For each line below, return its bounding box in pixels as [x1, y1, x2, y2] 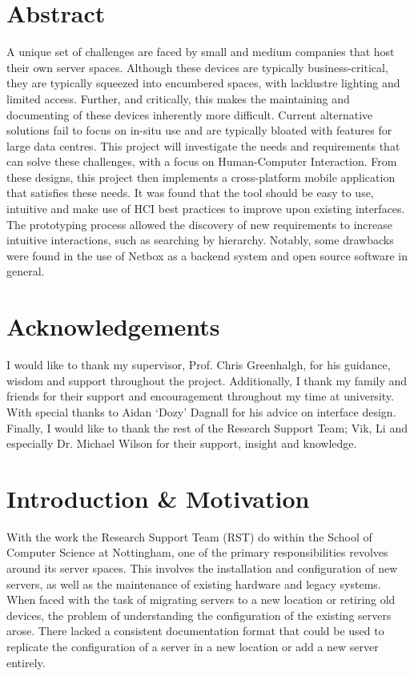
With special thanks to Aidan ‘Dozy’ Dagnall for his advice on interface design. [6, 403, 396, 420]
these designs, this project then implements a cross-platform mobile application [6, 168, 396, 185]
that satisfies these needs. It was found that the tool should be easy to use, [6, 184, 374, 201]
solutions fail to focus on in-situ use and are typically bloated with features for [6, 122, 392, 139]
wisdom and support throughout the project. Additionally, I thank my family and [6, 372, 408, 388]
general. [6, 263, 45, 280]
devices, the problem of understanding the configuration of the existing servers [6, 606, 392, 623]
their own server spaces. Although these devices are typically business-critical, [6, 58, 388, 75]
